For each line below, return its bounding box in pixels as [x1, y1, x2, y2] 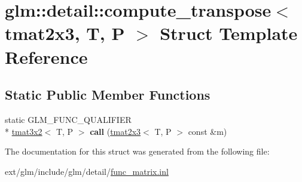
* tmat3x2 [5, 125, 42, 137]
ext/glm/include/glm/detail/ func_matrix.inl [5, 165, 169, 177]
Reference [5, 44, 88, 69]
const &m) [188, 125, 227, 137]
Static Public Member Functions [5, 85, 211, 104]
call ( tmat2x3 [90, 125, 141, 137]
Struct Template [160, 21, 298, 45]
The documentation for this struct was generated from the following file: [5, 145, 270, 158]
